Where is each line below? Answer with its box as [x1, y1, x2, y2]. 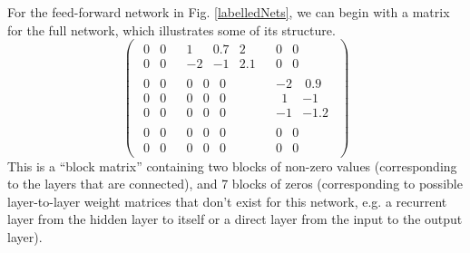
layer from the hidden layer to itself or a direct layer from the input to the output [7, 209, 463, 229]
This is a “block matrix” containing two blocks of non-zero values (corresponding [7, 156, 457, 175]
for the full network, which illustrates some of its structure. [7, 20, 336, 39]
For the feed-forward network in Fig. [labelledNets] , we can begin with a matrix [7, 3, 450, 21]
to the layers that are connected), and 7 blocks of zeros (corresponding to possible [7, 174, 463, 193]
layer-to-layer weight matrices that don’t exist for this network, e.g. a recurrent [7, 191, 447, 210]
